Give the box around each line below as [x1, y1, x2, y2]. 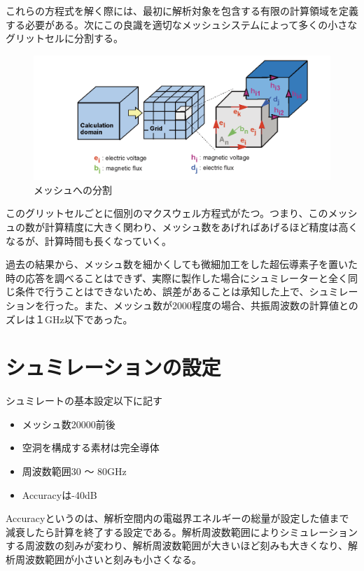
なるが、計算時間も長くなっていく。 [6, 233, 172, 248]
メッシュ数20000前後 [22, 416, 115, 431]
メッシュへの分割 [34, 182, 112, 197]
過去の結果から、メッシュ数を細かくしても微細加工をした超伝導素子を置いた [6, 257, 358, 272]
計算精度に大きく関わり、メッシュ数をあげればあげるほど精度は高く [44, 220, 358, 234]
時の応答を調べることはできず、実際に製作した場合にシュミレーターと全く [6, 270, 349, 285]
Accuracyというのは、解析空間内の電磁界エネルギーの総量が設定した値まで [6, 511, 349, 526]
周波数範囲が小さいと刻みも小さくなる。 [15, 552, 202, 567]
